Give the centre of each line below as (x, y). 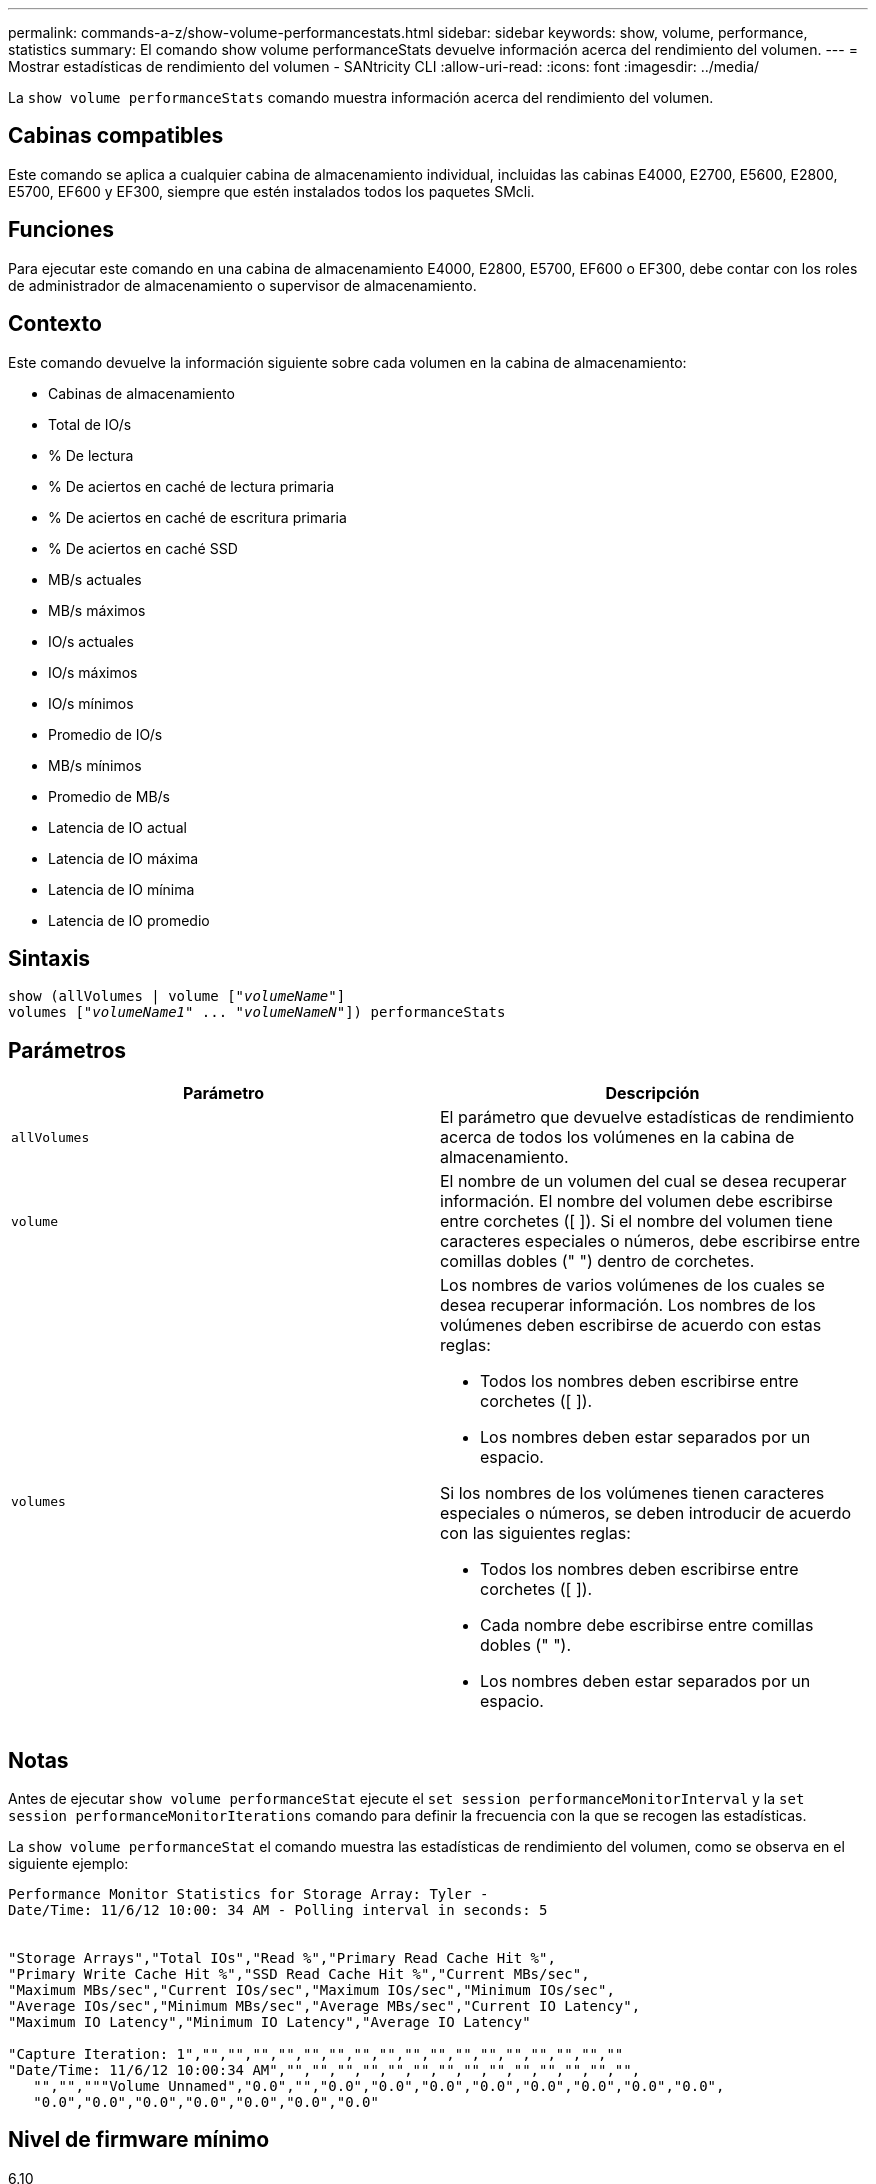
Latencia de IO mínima (121, 889)
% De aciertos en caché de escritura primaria (197, 517)
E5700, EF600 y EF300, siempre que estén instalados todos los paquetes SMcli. (271, 191)
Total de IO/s (90, 424)
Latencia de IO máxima (123, 858)
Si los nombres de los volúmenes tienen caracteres (632, 1493)
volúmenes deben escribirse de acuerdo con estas (631, 1325)
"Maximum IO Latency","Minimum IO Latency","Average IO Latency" (269, 2022)
